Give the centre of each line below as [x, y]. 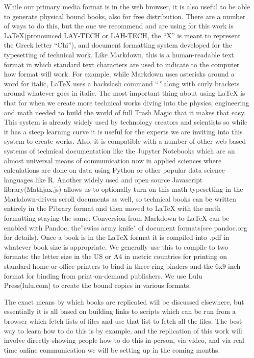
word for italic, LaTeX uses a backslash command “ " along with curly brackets [122, 83]
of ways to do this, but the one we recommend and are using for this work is [119, 26]
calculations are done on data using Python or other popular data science [114, 170]
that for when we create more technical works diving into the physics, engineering [127, 102]
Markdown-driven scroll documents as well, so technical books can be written [120, 198]
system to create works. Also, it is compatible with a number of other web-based [125, 141]
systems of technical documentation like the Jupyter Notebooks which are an [120, 150]
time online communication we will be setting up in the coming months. [112, 349]
